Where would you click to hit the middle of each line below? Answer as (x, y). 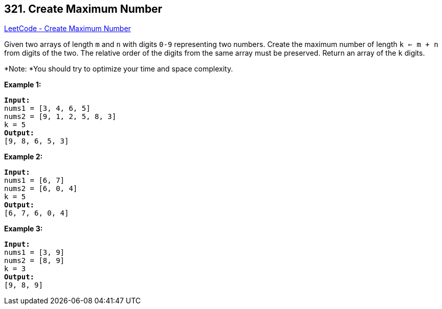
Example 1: (23, 85)
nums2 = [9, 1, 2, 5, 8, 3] (60, 117)
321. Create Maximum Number (83, 9)
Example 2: (24, 157)
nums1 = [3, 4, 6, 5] (47, 109)
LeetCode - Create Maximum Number (68, 29)
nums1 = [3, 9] (35, 253)
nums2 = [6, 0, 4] (41, 189)
